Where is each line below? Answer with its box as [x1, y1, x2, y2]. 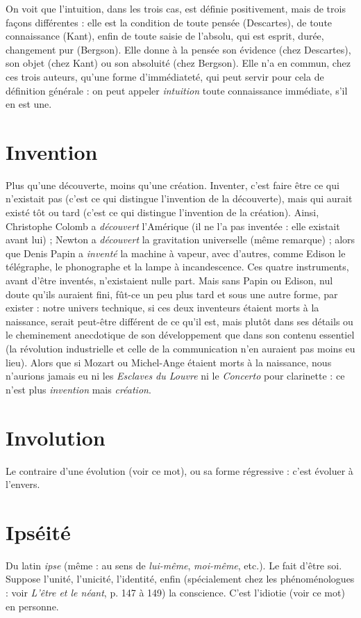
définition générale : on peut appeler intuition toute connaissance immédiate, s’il [6, 83, 348, 97]
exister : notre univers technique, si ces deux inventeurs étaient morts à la [6, 300, 319, 315]
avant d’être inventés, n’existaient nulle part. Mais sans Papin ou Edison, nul [6, 273, 333, 288]
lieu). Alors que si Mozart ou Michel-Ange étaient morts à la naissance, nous [6, 355, 332, 369]
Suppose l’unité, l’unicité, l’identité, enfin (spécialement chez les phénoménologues [6, 571, 355, 586]
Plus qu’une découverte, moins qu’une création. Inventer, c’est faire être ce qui [6, 177, 339, 192]
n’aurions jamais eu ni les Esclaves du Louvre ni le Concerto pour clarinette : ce [6, 368, 345, 383]
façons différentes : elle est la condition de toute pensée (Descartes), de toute [6, 15, 333, 29]
